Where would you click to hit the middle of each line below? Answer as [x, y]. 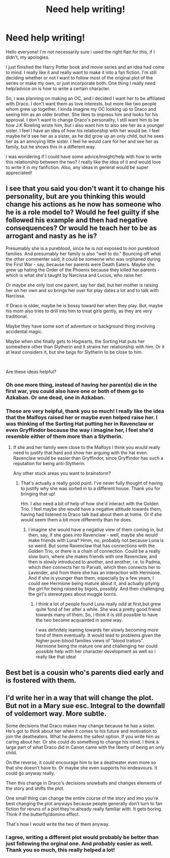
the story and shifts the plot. [35, 789]
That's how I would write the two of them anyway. [58, 824]
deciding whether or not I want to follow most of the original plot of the [79, 77]
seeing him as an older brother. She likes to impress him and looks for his [82, 114]
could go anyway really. [30, 773]
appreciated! [19, 173]
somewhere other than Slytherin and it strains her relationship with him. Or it [85, 346]
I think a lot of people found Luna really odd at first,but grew [98, 604]
